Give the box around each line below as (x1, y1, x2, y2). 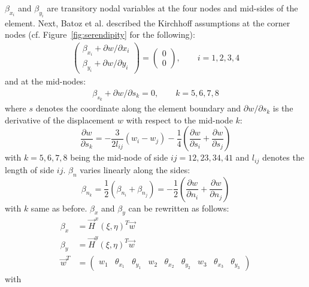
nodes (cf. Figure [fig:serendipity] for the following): (5, 28, 195, 41)
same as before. (31, 201, 87, 214)
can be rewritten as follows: (128, 201, 229, 214)
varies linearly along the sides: (80, 163, 190, 176)
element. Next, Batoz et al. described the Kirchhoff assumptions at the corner (5, 16, 290, 29)
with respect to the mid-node (126, 113, 233, 126)
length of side (5, 163, 54, 176)
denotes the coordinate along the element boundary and (35, 102, 241, 114)
